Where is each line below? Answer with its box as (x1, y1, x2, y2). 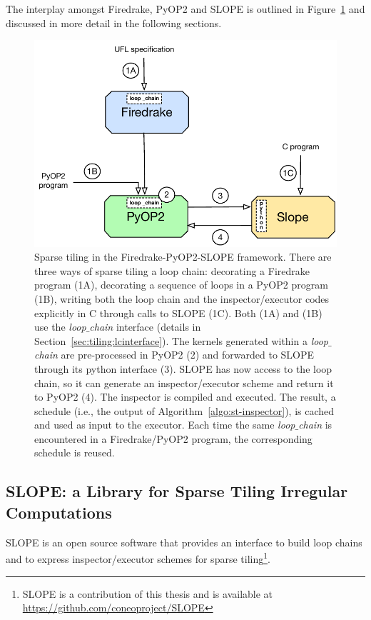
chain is (298, 417, 332, 432)
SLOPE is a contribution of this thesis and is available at (22, 586, 273, 601)
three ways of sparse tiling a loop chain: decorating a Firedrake (34, 263, 310, 278)
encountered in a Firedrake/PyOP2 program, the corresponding (34, 431, 312, 446)
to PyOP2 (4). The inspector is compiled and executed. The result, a (34, 389, 336, 404)
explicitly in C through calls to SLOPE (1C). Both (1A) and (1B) (34, 305, 322, 320)
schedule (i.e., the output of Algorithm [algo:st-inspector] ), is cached (34, 403, 335, 418)
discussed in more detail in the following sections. (6, 15, 222, 30)
